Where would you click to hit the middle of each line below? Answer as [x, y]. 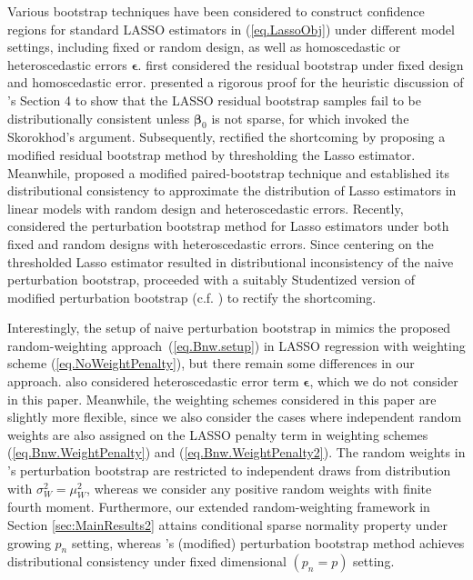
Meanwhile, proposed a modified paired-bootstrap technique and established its [228, 172]
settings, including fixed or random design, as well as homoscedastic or [204, 47]
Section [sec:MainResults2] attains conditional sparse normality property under [227, 525]
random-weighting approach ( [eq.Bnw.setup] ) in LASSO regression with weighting [236, 345]
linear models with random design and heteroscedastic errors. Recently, [206, 208]
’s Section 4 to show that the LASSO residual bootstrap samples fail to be [214, 100]
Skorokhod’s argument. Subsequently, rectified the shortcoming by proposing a [226, 137]
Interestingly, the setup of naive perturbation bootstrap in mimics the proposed [229, 328]
